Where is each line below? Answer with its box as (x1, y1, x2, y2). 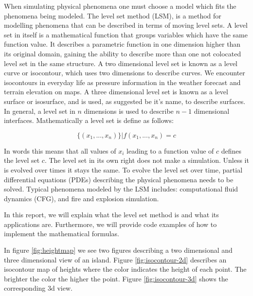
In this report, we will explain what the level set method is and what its (4, 209, 219, 220)
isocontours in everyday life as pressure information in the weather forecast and (4, 77, 241, 87)
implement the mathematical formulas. (4, 228, 119, 239)
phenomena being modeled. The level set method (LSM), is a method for (4, 10, 221, 20)
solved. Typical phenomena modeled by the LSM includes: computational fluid (4, 184, 238, 194)
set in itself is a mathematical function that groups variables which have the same (4, 29, 248, 39)
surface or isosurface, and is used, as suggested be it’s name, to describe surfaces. (4, 96, 246, 106)
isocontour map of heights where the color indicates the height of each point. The (4, 264, 247, 274)
